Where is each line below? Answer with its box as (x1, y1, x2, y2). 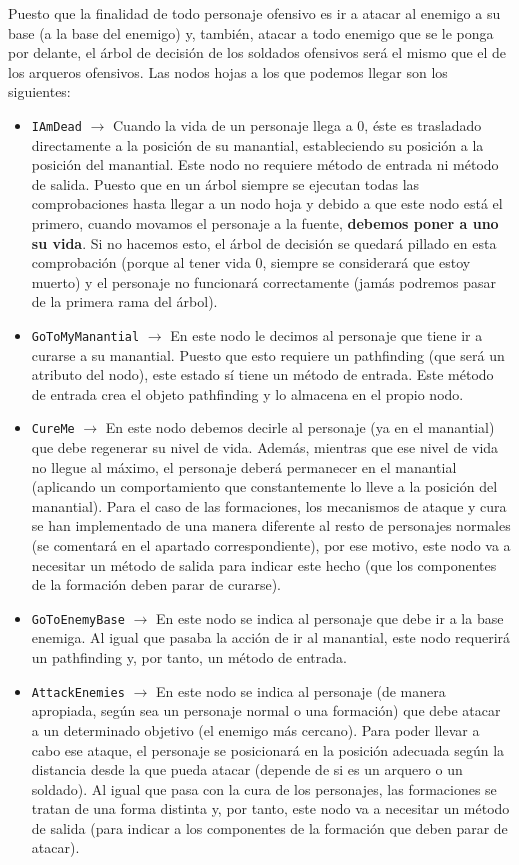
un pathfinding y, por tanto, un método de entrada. (31, 647, 347, 668)
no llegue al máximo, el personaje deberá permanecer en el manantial (31, 456, 457, 477)
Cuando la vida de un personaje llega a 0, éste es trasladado (112, 114, 482, 135)
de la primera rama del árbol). (31, 291, 218, 312)
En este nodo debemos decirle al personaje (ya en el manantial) (105, 417, 495, 438)
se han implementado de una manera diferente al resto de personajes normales (31, 515, 511, 536)
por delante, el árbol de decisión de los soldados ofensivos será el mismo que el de (8, 42, 507, 63)
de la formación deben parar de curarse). (31, 574, 281, 595)
